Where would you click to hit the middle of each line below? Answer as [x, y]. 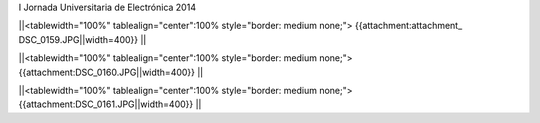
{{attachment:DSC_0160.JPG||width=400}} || [111, 72]
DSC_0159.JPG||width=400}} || [82, 39]
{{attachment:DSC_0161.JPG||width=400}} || [110, 104]
